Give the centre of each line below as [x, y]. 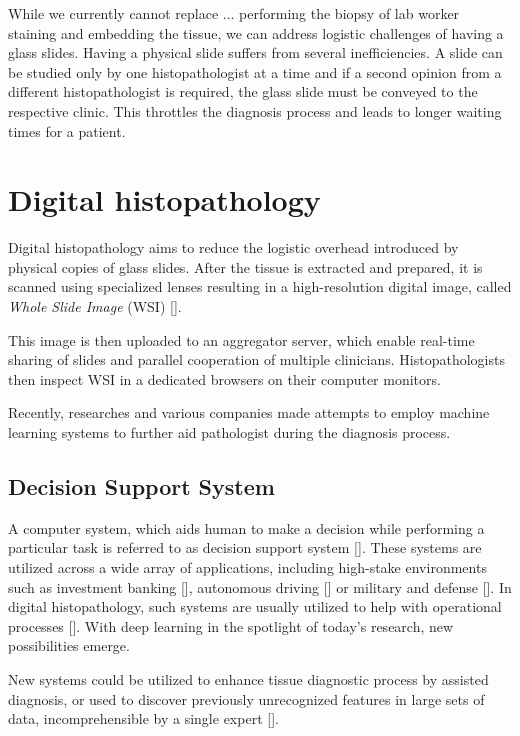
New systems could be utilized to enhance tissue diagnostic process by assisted [248, 678]
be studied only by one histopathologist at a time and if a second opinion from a [255, 71]
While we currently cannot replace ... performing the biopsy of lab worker [234, 13]
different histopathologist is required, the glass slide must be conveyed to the [243, 91]
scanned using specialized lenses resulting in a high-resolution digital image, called [260, 286]
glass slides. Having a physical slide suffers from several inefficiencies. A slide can [255, 52]
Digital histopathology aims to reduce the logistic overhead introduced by [233, 247]
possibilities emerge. [69, 645]
